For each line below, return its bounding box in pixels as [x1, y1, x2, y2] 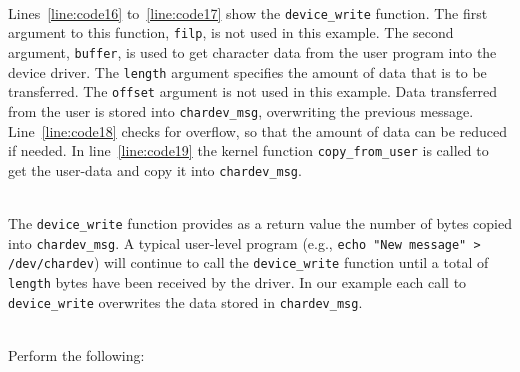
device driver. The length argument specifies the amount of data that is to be [8, 61, 487, 82]
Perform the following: [8, 344, 145, 365]
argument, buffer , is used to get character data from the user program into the [8, 41, 497, 62]
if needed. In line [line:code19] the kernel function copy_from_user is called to [8, 140, 489, 161]
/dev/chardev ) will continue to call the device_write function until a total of [8, 252, 489, 273]
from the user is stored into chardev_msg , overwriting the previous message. [8, 100, 474, 121]
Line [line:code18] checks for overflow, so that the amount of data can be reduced [8, 120, 508, 141]
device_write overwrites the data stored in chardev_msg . [8, 291, 363, 312]
